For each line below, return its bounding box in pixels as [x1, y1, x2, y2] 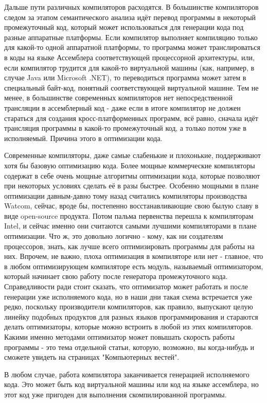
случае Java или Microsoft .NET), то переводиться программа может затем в [4, 72, 246, 83]
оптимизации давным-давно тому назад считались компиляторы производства [4, 190, 247, 201]
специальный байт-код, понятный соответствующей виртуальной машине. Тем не [4, 82, 259, 93]
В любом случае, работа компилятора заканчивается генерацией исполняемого [4, 369, 250, 379]
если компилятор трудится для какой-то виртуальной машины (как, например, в [4, 62, 255, 73]
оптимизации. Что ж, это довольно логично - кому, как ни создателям [4, 231, 223, 241]
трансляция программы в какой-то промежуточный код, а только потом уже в [4, 122, 246, 133]
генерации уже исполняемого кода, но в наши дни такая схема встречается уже [4, 291, 252, 302]
